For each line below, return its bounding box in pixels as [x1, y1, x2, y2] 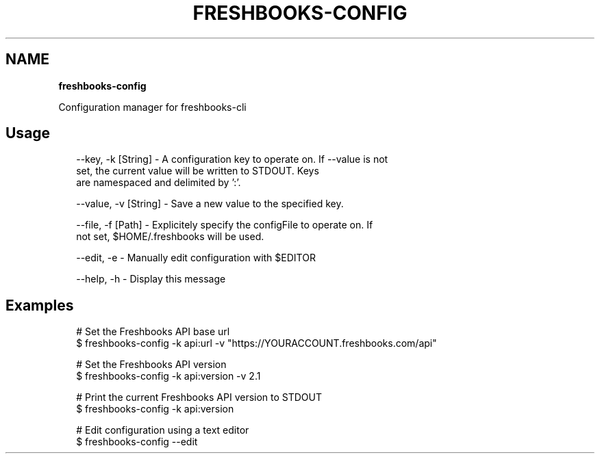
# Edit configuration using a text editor [76, 424, 249, 436]
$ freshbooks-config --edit [76, 436, 198, 448]
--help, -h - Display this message [76, 273, 226, 285]
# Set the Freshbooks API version [76, 358, 227, 371]
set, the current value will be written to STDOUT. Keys [76, 165, 319, 177]
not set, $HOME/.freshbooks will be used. [76, 231, 264, 243]
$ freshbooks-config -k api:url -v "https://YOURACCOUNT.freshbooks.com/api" [76, 337, 437, 350]
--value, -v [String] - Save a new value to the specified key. [76, 198, 344, 210]
